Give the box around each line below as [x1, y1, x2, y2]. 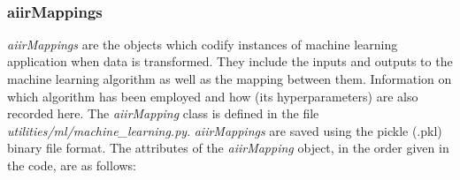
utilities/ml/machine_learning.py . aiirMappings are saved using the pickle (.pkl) [7, 121, 442, 139]
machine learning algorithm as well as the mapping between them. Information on [7, 70, 452, 87]
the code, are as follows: [7, 155, 137, 174]
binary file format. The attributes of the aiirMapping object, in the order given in [7, 139, 449, 157]
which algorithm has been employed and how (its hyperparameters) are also [7, 86, 418, 105]
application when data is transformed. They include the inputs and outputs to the [7, 52, 453, 71]
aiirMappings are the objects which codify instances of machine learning [7, 34, 398, 53]
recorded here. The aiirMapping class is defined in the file [7, 104, 319, 123]
